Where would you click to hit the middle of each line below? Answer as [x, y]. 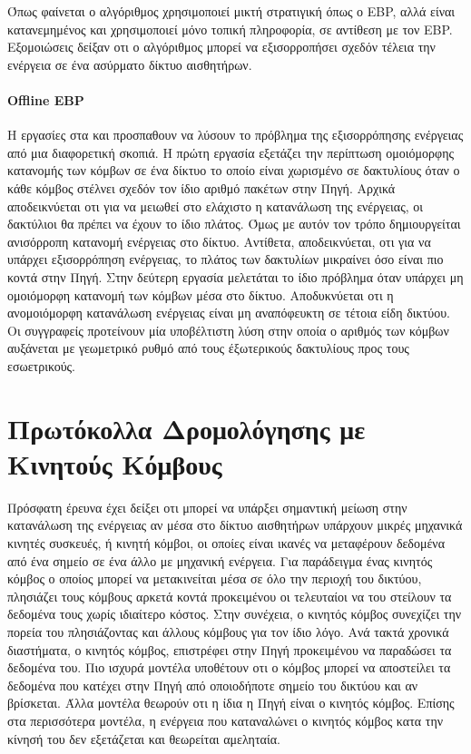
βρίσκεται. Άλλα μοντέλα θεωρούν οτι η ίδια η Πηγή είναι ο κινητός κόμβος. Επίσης [231, 703]
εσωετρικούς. [42, 365]
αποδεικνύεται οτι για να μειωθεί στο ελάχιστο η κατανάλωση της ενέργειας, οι [216, 206]
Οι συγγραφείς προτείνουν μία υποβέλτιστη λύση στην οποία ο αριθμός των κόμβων [228, 330]
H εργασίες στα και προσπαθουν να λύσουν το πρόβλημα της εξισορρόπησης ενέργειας [235, 135]
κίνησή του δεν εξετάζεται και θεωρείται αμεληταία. [144, 738]
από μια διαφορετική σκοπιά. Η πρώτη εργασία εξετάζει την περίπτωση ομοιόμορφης [231, 152]
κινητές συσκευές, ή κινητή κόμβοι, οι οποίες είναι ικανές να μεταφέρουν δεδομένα [226, 542]
